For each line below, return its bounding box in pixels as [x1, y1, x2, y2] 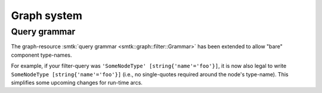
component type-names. [11, 51, 72, 58]
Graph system [11, 9, 83, 22]
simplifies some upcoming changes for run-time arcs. [11, 79, 143, 86]
